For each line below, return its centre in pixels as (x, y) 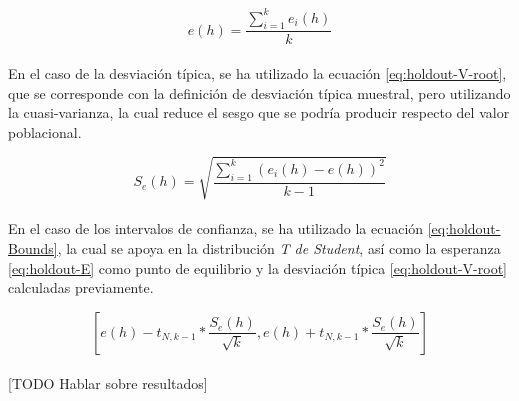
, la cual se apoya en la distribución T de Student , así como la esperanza (279, 248)
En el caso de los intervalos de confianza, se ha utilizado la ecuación (216, 228)
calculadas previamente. (81, 287)
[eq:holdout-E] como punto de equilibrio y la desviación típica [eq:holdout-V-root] (257, 267)
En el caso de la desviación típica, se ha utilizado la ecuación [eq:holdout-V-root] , (257, 72)
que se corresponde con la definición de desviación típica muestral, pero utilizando (259, 92)
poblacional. (45, 131)
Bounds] (33, 248)
